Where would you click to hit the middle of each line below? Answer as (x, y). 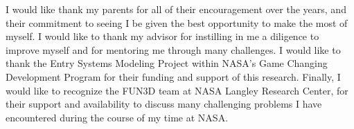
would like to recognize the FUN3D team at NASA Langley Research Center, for (177, 90)
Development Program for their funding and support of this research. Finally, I (173, 76)
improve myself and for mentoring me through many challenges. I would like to (173, 49)
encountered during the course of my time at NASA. (117, 117)
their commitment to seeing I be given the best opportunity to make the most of (177, 22)
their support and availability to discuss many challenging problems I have (164, 104)
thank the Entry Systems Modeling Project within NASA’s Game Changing (167, 63)
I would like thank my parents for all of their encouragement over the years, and (176, 9)
